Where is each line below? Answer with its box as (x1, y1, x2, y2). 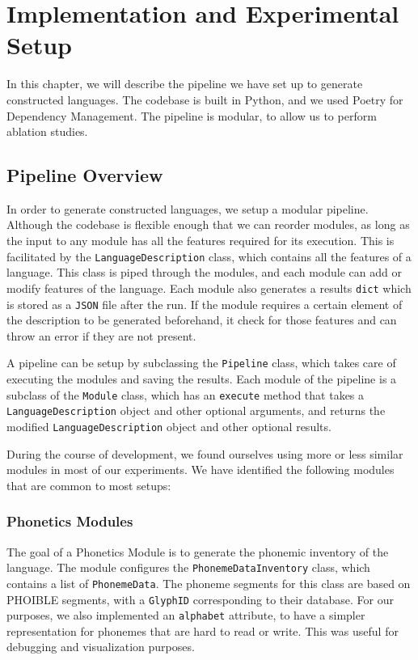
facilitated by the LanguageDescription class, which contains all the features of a (6, 247, 412, 264)
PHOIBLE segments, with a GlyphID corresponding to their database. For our (6, 590, 395, 607)
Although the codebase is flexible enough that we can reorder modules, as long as (6, 216, 410, 233)
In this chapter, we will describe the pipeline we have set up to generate (6, 75, 363, 92)
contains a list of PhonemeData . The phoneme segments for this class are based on (6, 574, 411, 591)
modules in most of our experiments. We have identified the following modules (6, 461, 395, 478)
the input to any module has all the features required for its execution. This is (6, 232, 395, 249)
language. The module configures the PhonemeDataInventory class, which (6, 559, 370, 576)
